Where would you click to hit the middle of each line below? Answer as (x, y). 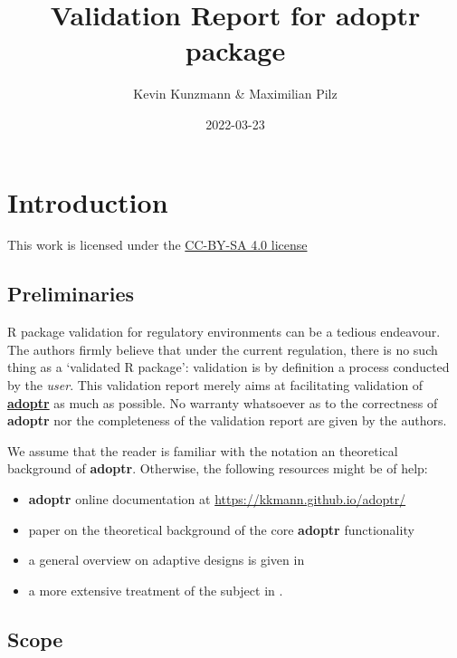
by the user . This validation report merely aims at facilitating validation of (215, 385)
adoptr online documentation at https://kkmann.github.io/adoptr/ (217, 498)
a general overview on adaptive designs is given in (167, 560)
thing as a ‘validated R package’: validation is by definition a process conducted (228, 367)
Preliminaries (71, 294)
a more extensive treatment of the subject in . (156, 590)
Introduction (88, 201)
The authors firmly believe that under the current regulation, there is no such (223, 349)
